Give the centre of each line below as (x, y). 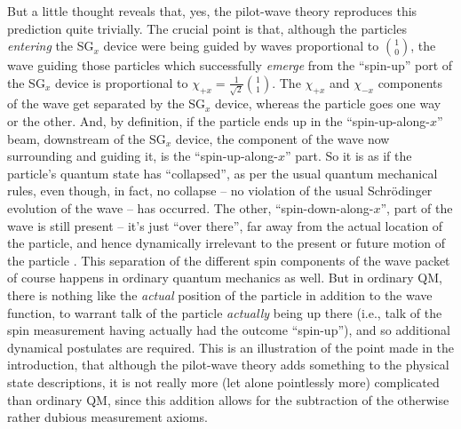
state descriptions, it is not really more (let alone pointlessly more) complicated (223, 381)
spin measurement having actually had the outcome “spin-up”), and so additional (229, 330)
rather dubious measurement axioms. (107, 417)
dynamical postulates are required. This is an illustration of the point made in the (231, 347)
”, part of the (417, 208)
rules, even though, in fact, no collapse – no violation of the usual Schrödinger (220, 191)
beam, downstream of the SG (87, 138)
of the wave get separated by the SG (107, 103)
